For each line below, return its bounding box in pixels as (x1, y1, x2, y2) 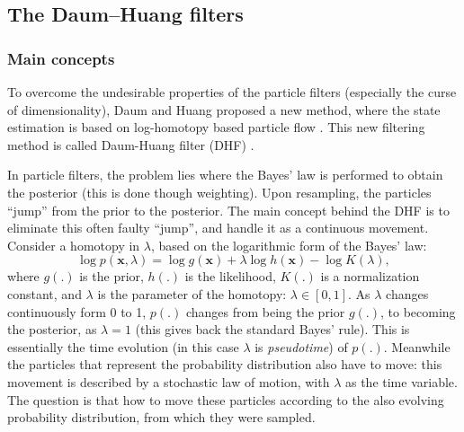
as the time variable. (344, 372, 458, 391)
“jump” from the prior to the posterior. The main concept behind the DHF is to (7, 200, 450, 219)
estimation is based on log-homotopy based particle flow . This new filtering (7, 118, 425, 137)
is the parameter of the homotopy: (97, 284, 287, 303)
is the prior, (79, 267, 144, 286)
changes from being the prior (185, 302, 345, 321)
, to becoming (379, 302, 456, 321)
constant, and (7, 284, 82, 303)
